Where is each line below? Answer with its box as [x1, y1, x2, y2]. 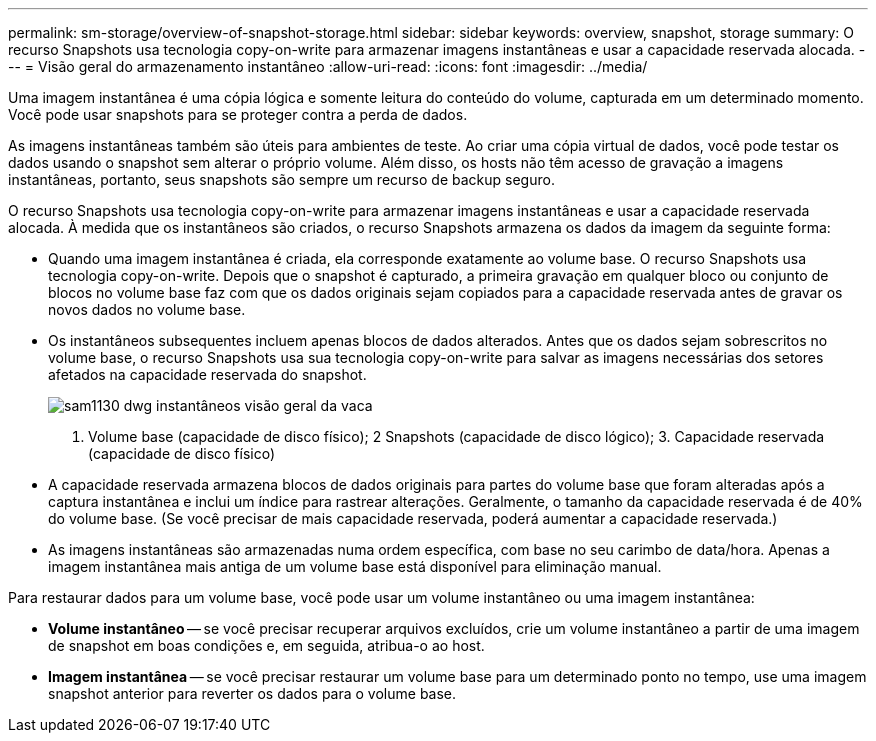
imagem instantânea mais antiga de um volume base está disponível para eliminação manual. [48, 558, 662, 575]
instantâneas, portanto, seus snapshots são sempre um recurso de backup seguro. [8, 171, 555, 188]
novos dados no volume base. [48, 301, 246, 318]
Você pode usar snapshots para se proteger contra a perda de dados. [8, 106, 468, 123]
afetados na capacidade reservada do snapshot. [48, 366, 367, 383]
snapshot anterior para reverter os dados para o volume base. [48, 685, 457, 702]
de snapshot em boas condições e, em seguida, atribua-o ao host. [48, 637, 485, 654]
